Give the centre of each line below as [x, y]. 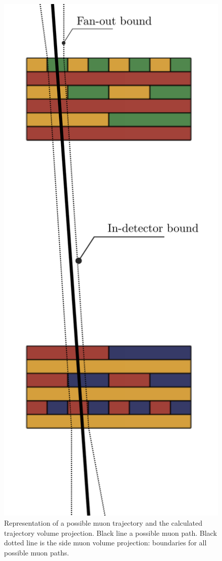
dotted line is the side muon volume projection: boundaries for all [105, 543]
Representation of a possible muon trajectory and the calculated [103, 523]
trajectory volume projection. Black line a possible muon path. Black [110, 532]
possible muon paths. [37, 552]
